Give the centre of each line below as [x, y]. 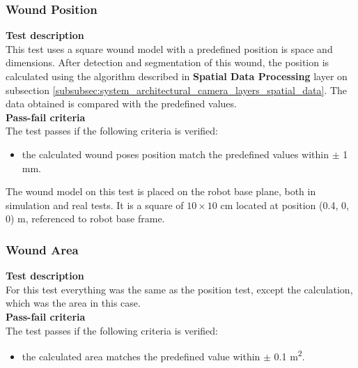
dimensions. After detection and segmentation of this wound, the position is [168, 62]
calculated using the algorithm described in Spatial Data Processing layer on [177, 76]
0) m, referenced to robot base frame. [85, 219]
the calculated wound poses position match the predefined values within [175, 154]
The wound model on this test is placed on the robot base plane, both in [161, 191]
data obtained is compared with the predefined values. [121, 103]
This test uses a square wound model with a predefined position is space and [169, 48]
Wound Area [42, 249]
